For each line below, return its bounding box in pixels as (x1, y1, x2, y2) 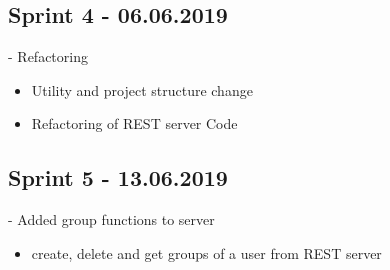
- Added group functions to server (8, 209, 215, 230)
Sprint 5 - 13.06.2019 (8, 162, 228, 193)
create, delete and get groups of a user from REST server (31, 242, 382, 263)
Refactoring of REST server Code (31, 113, 238, 134)
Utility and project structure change (31, 79, 253, 100)
